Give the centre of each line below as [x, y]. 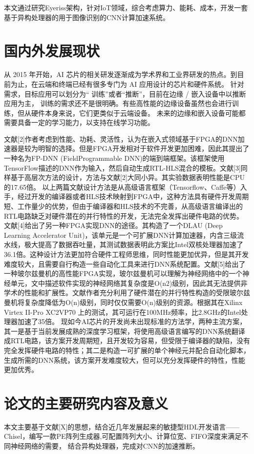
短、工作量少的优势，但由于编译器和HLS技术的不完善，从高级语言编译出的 [124, 206]
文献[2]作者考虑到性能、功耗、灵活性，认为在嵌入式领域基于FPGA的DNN [121, 139]
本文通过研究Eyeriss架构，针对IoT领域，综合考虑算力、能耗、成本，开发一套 [126, 7]
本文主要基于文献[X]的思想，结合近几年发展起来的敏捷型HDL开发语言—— [122, 426]
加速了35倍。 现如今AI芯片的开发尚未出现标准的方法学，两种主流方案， [132, 321]
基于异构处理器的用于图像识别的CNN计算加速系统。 [87, 17]
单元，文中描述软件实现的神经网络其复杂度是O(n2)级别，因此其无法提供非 [129, 283]
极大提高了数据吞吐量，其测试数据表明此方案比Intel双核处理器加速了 [134, 244]
